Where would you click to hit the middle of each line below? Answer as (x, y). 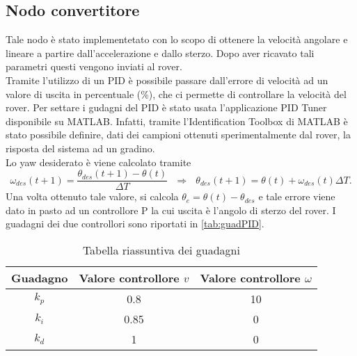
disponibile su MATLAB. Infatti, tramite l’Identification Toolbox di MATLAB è (177, 121)
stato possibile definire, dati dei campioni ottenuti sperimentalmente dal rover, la (178, 135)
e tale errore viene (297, 196)
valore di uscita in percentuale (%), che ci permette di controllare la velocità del (176, 94)
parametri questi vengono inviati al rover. (94, 66)
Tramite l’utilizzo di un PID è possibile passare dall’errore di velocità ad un (167, 80)
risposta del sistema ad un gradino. (80, 148)
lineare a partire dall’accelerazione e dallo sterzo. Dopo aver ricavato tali (160, 52)
